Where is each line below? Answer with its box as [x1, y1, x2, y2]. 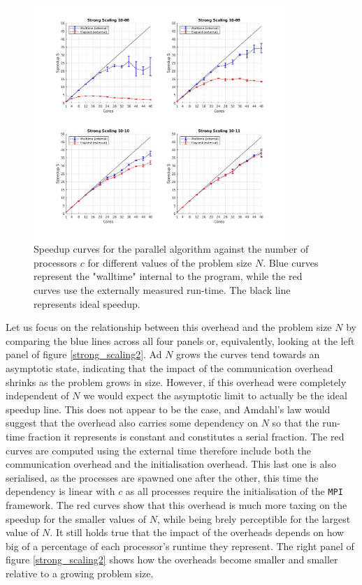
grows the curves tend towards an [176, 347, 320, 362]
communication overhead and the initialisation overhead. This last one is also [6, 457, 336, 471]
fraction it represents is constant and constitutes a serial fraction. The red [27, 429, 345, 443]
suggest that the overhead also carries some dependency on [6, 415, 258, 430]
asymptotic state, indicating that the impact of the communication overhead [6, 361, 333, 376]
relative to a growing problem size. [6, 566, 154, 580]
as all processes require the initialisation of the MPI [125, 484, 343, 498]
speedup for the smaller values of [6, 511, 146, 526]
